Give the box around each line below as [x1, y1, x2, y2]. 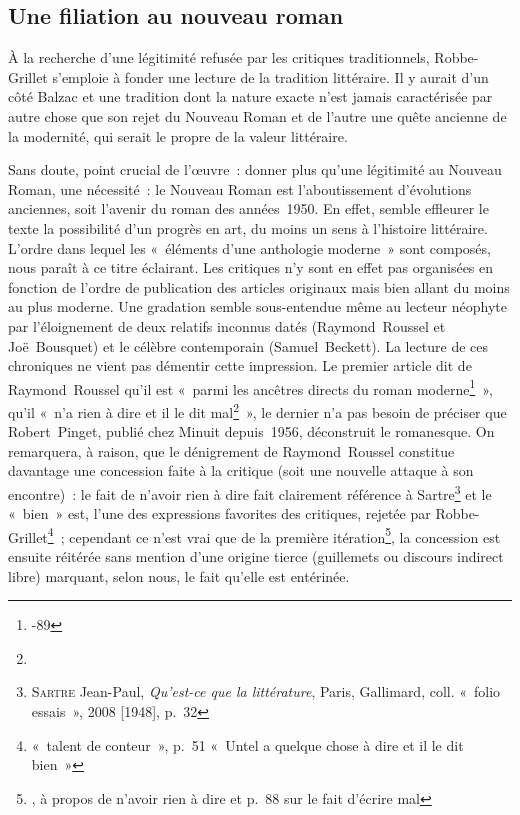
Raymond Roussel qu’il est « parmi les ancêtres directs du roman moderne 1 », [8, 375, 493, 399]
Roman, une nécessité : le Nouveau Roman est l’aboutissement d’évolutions [8, 178, 472, 199]
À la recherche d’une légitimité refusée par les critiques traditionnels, [8, 47, 430, 68]
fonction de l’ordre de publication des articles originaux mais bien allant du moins [8, 276, 510, 297]
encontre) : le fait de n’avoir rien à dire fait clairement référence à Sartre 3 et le [8, 480, 492, 504]
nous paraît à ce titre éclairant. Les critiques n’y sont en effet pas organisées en [8, 257, 494, 278]
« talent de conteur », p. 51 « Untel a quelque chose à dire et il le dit [31, 734, 464, 755]
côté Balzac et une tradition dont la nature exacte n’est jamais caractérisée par [8, 86, 493, 107]
